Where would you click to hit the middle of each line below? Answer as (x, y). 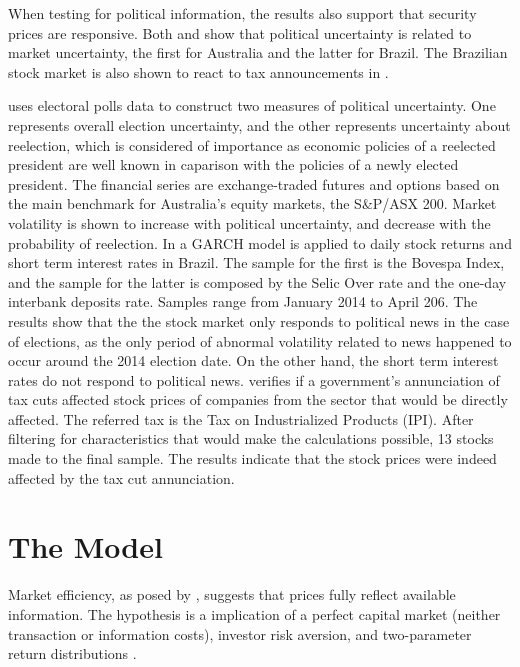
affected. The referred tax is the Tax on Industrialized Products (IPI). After (241, 418)
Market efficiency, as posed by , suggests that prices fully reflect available (232, 594)
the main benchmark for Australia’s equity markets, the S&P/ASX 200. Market (252, 203)
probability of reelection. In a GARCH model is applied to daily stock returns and (260, 242)
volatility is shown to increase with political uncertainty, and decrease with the (249, 222)
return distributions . (72, 653)
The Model (85, 546)
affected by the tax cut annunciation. (121, 477)
